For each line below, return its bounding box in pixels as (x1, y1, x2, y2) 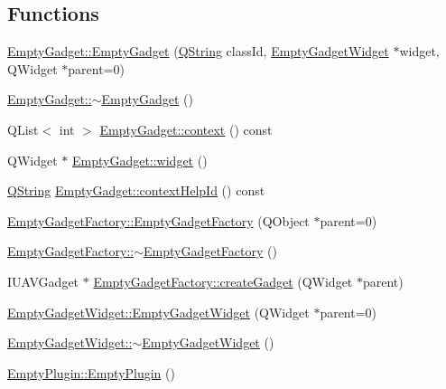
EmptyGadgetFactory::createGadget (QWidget (93, 271, 353, 290)
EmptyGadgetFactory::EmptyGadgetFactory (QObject (7, 211, 310, 230)
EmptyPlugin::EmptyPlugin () (7, 363, 175, 382)
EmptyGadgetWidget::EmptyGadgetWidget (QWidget (7, 302, 310, 321)
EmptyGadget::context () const (99, 119, 273, 138)
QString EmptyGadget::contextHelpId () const (7, 181, 265, 200)
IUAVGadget (7, 271, 79, 290)
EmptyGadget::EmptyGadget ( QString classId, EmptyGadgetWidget (7, 42, 389, 61)
